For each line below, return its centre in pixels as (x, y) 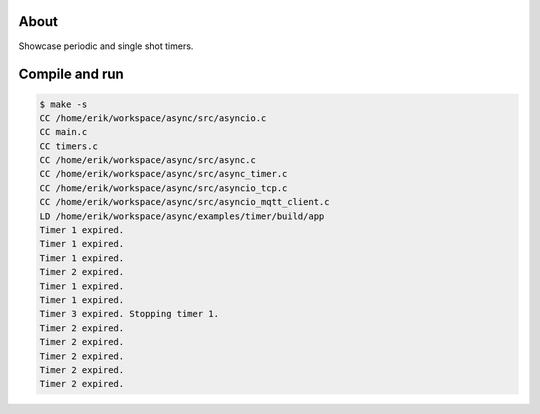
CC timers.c (69, 146)
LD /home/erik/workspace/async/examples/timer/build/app (182, 216)
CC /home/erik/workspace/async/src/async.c (148, 160)
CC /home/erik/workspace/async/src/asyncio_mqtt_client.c (184, 202)
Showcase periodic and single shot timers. (106, 46)
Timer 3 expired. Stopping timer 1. (129, 314)
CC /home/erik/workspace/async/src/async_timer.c (163, 174)
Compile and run (71, 74)
